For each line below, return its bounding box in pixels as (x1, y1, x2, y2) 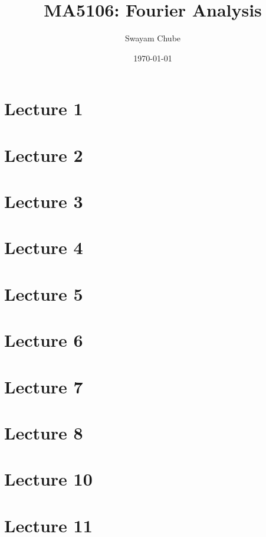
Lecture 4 (4, 235, 83, 259)
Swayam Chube (124, 32, 181, 44)
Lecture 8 (4, 420, 83, 444)
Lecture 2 (4, 142, 83, 167)
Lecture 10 (4, 467, 93, 491)
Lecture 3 (4, 189, 83, 213)
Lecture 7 (4, 374, 83, 398)
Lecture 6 (4, 328, 83, 352)
